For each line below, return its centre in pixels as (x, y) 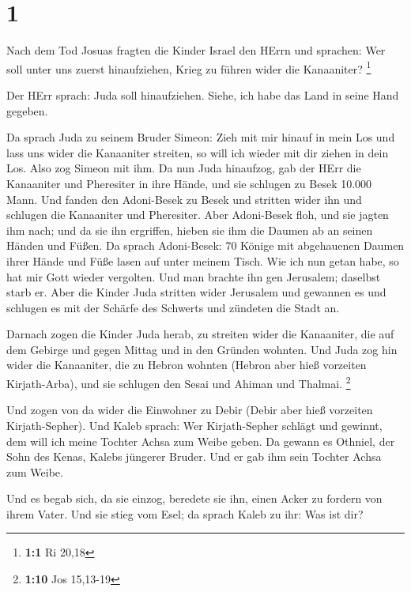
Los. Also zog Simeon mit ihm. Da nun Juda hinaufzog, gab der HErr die (184, 168)
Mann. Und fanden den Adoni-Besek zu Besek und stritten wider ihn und (184, 199)
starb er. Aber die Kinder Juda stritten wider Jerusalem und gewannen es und (196, 292)
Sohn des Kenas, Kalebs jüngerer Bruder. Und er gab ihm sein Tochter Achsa (194, 456)
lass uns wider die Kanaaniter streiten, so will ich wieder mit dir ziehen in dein (198, 152)
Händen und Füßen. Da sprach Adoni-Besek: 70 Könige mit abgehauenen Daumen (205, 245)
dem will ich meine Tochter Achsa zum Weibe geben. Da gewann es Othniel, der (201, 441)
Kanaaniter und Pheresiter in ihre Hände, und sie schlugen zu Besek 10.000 (189, 183)
